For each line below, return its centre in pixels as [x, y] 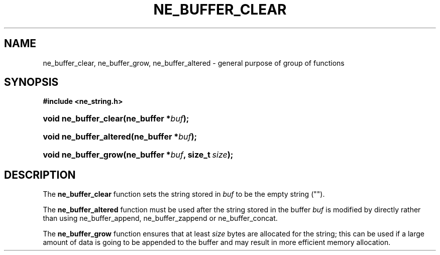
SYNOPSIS [31, 82]
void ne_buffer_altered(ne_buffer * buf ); [120, 137]
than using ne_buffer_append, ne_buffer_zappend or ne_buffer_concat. [160, 218]
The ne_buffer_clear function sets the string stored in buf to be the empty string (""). [184, 194]
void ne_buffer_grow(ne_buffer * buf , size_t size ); [138, 155]
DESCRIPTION [40, 175]
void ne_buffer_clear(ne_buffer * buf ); [116, 119]
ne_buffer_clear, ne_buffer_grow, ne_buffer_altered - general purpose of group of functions [194, 63]
